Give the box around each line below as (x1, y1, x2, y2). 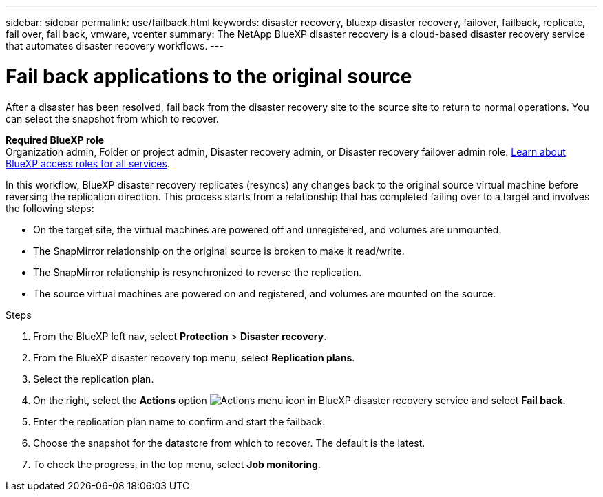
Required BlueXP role (6, 134, 105, 146)
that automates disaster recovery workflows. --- (6, 40, 224, 52)
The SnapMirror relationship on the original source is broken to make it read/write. (33, 244, 405, 257)
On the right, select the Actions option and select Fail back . (33, 394, 566, 406)
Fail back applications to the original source (6, 64, 412, 88)
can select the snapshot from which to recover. (6, 112, 219, 125)
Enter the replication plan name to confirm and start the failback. (33, 415, 326, 427)
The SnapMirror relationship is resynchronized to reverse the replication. (33, 266, 362, 278)
